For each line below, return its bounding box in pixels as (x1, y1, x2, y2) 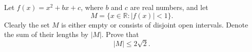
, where (81, 2, 103, 12)
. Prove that (101, 29, 139, 39)
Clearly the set (4, 19, 50, 29)
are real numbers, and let (130, 2, 208, 12)
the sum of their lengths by (4, 29, 89, 39)
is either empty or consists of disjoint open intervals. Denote (61, 19, 248, 29)
